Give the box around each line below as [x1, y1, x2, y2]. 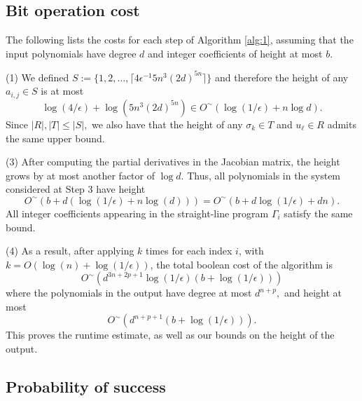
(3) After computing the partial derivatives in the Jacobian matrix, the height [6, 154, 340, 169]
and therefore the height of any [214, 69, 349, 84]
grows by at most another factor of [6, 168, 155, 182]
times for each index [146, 243, 232, 258]
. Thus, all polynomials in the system [181, 168, 341, 182]
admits [327, 116, 356, 131]
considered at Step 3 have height [6, 182, 146, 196]
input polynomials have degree [6, 46, 137, 60]
